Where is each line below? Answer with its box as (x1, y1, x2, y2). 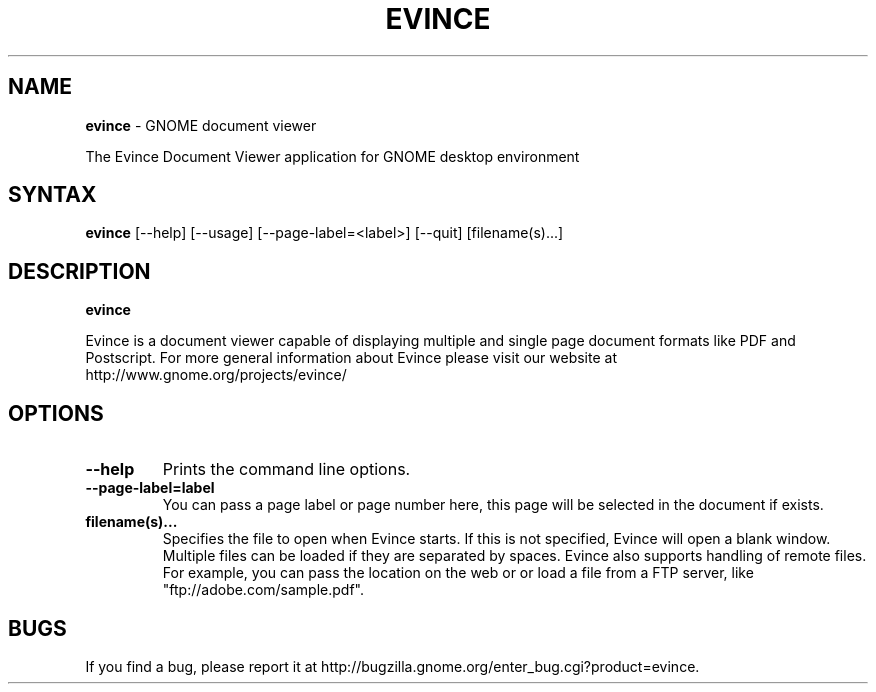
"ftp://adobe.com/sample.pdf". (162, 581, 364, 599)
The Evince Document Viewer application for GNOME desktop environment (85, 147, 580, 165)
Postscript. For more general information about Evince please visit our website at (85, 349, 617, 367)
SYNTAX (8, 182, 97, 208)
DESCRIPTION (8, 258, 151, 284)
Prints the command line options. (162, 459, 411, 480)
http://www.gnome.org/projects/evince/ (85, 366, 347, 384)
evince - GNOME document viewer (85, 116, 317, 134)
